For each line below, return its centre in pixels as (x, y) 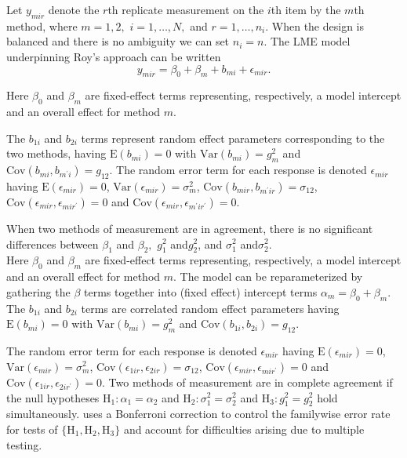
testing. (24, 444)
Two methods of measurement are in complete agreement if (251, 382)
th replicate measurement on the (186, 9)
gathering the (38, 291)
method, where (42, 25)
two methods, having (56, 153)
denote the (74, 9)
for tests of (32, 429)
